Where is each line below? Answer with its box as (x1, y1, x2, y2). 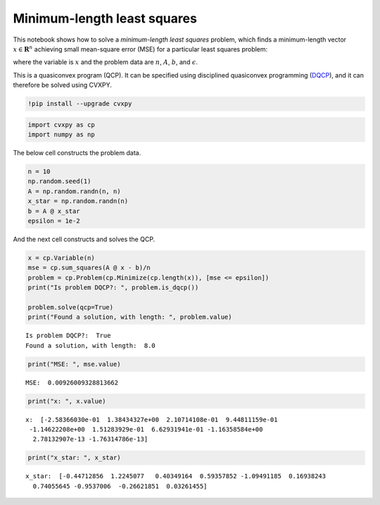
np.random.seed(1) (27, 177, 91, 185)
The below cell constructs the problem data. (13, 149, 141, 157)
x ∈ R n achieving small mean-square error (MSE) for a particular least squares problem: (13, 44, 268, 53)
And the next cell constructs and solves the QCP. (13, 235, 156, 243)
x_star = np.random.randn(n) (27, 197, 129, 205)
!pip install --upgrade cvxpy (27, 99, 132, 108)
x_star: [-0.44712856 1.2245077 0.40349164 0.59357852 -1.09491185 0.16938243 (25, 473, 327, 480)
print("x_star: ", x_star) (27, 454, 121, 462)
